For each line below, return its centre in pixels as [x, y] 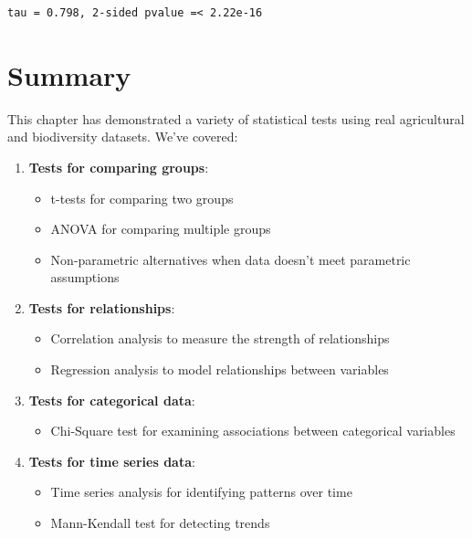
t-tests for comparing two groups [142, 198]
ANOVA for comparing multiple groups [161, 229]
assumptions [85, 277]
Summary [69, 74]
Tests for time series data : [112, 461]
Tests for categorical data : [112, 400]
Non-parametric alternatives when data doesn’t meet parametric [231, 259]
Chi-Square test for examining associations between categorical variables [253, 431]
